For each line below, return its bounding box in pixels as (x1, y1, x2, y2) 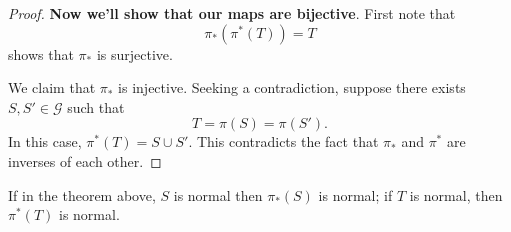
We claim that (8, 77, 96, 98)
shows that (8, 43, 74, 64)
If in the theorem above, (8, 184, 156, 205)
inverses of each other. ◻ (8, 150, 162, 171)
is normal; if (318, 184, 393, 205)
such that (67, 96, 125, 117)
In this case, (8, 131, 82, 152)
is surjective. (96, 43, 173, 64)
